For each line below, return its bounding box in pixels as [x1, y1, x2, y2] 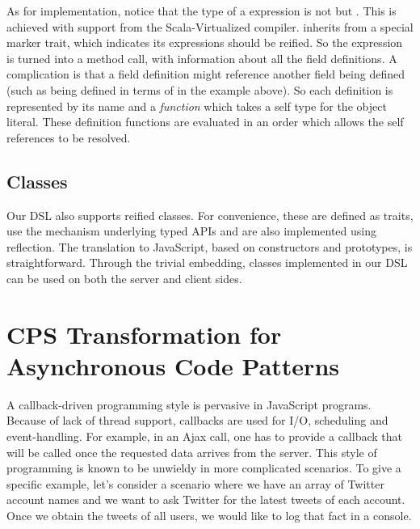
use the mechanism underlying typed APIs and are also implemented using [6, 222, 376, 239]
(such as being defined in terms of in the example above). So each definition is [6, 81, 393, 98]
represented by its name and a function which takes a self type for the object [6, 97, 387, 114]
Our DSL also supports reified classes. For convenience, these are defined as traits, [6, 206, 414, 223]
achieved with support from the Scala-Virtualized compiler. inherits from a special [6, 18, 414, 35]
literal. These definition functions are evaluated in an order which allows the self [6, 113, 404, 130]
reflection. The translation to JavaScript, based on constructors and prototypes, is [6, 238, 413, 255]
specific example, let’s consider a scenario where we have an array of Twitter [6, 475, 384, 492]
